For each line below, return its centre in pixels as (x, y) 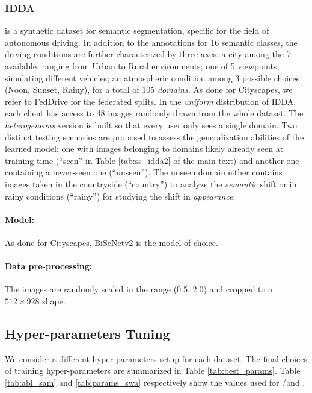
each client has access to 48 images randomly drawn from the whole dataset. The (154, 113)
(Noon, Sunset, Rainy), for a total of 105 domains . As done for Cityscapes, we (149, 90)
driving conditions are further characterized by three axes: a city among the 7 (148, 54)
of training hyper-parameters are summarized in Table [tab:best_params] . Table (153, 370)
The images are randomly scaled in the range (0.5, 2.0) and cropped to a (139, 289)
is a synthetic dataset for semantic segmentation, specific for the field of (137, 30)
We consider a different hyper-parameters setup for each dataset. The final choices (156, 358)
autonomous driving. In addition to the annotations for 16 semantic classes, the (151, 42)
